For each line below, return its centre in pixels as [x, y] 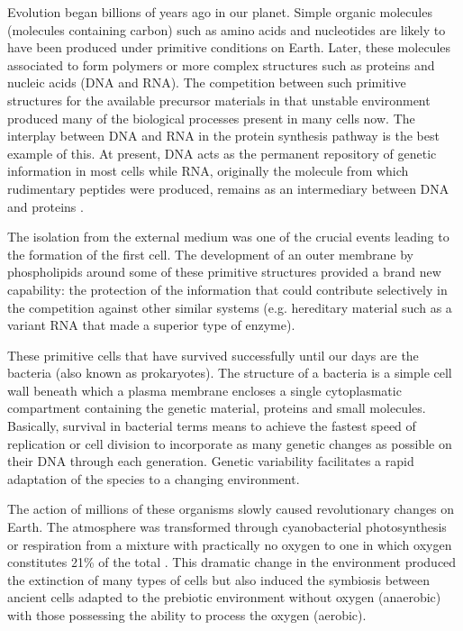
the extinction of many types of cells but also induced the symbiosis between [219, 579]
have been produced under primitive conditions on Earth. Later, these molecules [229, 47]
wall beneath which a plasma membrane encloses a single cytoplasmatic [204, 390]
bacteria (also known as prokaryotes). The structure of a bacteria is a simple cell [230, 373]
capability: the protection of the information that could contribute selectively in [227, 289]
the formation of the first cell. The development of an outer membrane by [210, 254]
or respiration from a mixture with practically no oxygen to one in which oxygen [230, 544]
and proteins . [45, 206]
